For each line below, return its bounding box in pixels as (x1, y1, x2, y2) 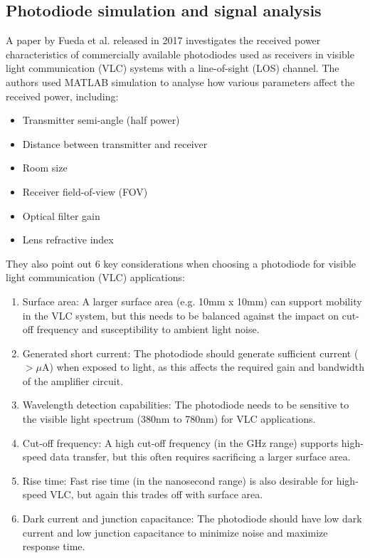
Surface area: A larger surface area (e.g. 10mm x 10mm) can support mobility (22, 293, 362, 308)
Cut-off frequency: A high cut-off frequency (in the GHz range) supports (22, 435, 339, 450)
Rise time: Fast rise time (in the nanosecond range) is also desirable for (22, 473, 334, 488)
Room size (22, 160, 68, 175)
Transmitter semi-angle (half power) (22, 112, 180, 127)
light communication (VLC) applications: (6, 270, 185, 285)
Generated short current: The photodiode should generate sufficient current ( (22, 345, 359, 360)
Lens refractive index (22, 232, 114, 247)
